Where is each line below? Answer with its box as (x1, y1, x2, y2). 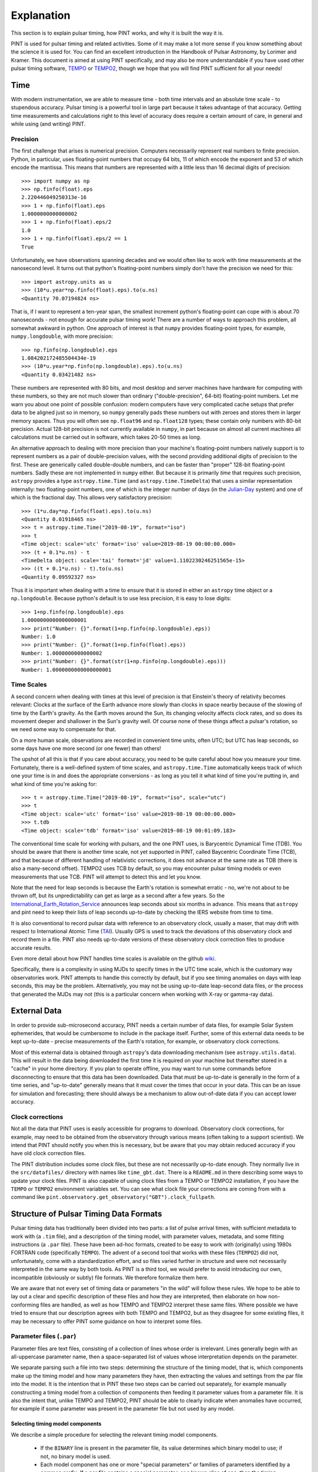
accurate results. (11, 944, 52, 951)
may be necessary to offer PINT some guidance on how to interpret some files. (11, 1318, 203, 1325)
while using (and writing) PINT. (11, 121, 86, 128)
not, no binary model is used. (40, 1453, 111, 1460)
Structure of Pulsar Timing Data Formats (11, 1209, 162, 1219)
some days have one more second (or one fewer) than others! (11, 745, 161, 752)
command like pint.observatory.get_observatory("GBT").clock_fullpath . (11, 1193, 216, 1201)
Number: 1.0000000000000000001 (21, 666, 112, 673)
